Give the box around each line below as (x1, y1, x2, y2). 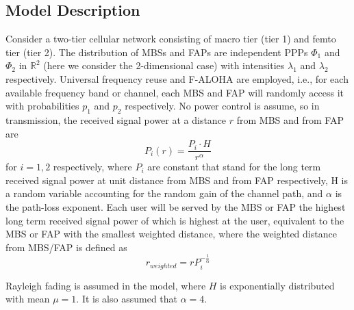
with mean (5, 292, 50, 306)
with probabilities (5, 99, 79, 113)
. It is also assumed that (76, 292, 177, 306)
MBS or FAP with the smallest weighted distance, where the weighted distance (5, 227, 337, 241)
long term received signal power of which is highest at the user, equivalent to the (5, 213, 344, 227)
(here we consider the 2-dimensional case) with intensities (43, 58, 285, 73)
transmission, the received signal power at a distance (5, 112, 227, 127)
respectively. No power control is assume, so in (125, 99, 320, 113)
